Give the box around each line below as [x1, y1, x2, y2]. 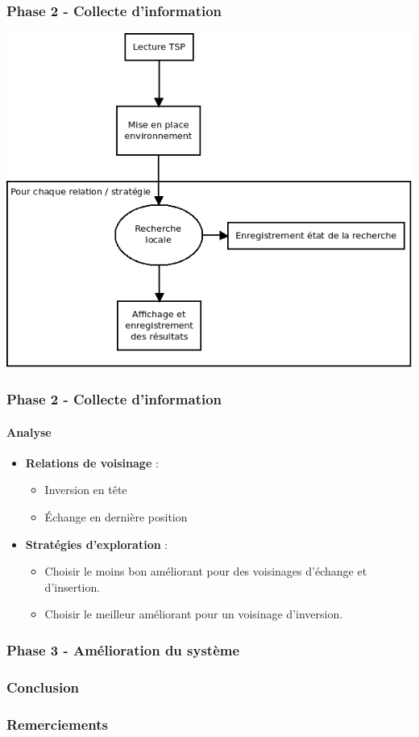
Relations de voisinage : [25, 454, 159, 471]
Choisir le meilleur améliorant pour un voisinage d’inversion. [44, 605, 343, 622]
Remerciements [6, 714, 108, 734]
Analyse [6, 423, 52, 440]
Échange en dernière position [44, 509, 188, 526]
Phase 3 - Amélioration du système [6, 639, 240, 660]
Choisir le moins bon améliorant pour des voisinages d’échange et [44, 563, 367, 580]
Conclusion [6, 676, 79, 697]
